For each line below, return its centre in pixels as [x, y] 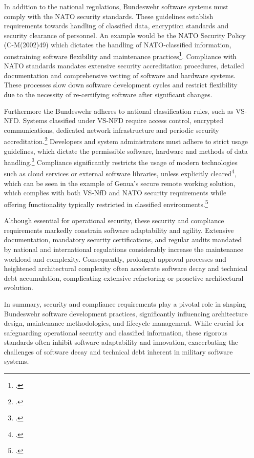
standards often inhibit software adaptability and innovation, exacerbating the [121, 342]
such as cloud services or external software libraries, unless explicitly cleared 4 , [120, 173]
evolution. [19, 287]
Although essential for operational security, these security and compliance [114, 220]
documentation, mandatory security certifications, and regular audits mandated [123, 239]
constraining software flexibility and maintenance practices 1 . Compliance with [120, 55]
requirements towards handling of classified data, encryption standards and [116, 26]
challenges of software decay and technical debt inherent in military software [118, 351]
